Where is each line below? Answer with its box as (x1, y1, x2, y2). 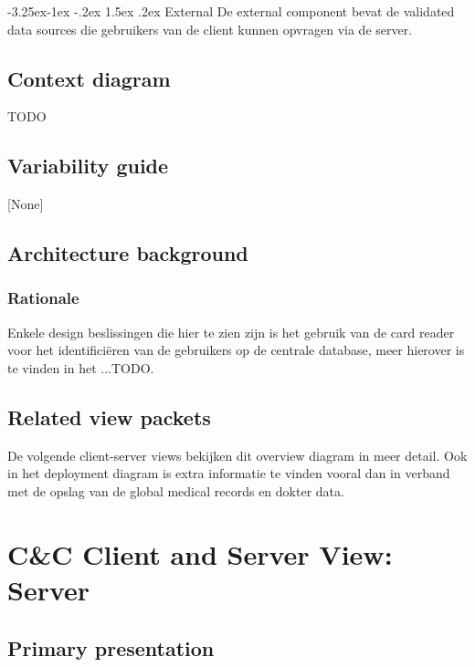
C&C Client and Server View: (7, 535, 393, 572)
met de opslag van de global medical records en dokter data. (7, 481, 344, 500)
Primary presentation (7, 633, 215, 662)
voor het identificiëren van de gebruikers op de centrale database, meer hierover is (7, 340, 465, 360)
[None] (7, 194, 44, 214)
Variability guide (7, 151, 169, 180)
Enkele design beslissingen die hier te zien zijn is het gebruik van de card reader (7, 322, 455, 341)
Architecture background (7, 239, 248, 267)
